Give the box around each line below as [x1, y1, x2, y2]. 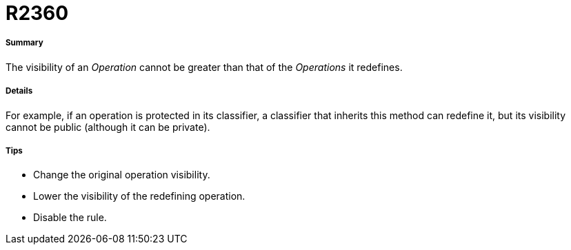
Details [6, 86, 33, 96]
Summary [6, 38, 43, 48]
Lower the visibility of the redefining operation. [33, 190, 246, 202]
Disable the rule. [33, 211, 107, 224]
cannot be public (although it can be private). [6, 121, 210, 133]
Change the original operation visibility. [33, 169, 210, 181]
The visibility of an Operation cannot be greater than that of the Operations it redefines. [6, 61, 403, 73]
